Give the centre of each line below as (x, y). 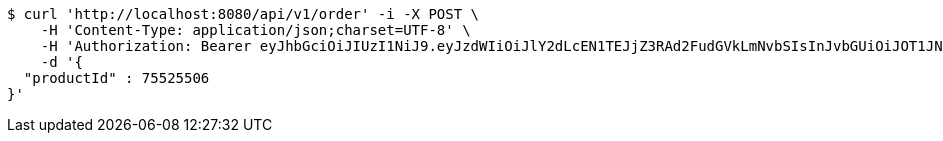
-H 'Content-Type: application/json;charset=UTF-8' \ (255, 30)
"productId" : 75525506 (116, 78)
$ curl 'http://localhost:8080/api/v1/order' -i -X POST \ (243, 14)
